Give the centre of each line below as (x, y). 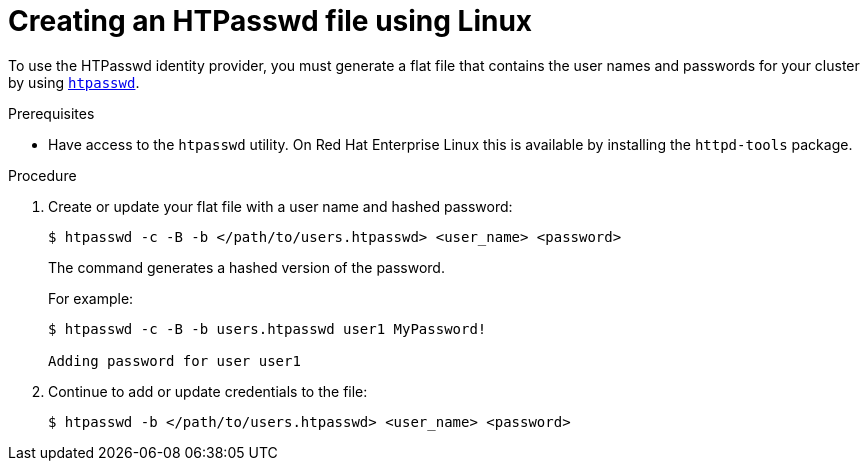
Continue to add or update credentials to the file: (208, 391)
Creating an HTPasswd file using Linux (270, 21)
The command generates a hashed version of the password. (246, 267)
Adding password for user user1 (174, 360)
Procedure (42, 175)
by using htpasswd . (74, 82)
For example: (91, 298)
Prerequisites (51, 113)
